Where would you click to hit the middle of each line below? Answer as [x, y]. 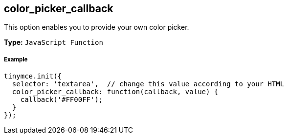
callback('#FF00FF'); [62, 100]
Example [16, 59]
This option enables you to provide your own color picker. [97, 27]
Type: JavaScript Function [54, 42]
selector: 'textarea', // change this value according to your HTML [148, 84]
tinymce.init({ [33, 76]
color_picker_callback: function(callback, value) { [115, 92]
